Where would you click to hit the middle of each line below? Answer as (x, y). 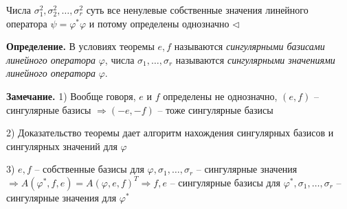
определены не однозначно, (220, 96)
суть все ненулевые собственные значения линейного (197, 10)
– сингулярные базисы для (225, 182)
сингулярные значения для (61, 197)
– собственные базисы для (89, 169)
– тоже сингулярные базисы (215, 109)
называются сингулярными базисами (249, 46)
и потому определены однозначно (159, 23)
